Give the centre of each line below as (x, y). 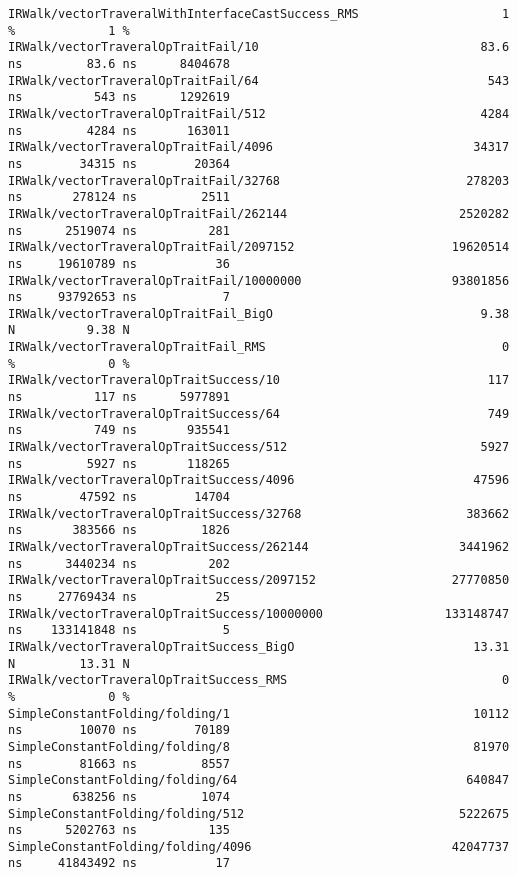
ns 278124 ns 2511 (119, 197)
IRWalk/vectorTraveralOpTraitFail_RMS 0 (259, 347)
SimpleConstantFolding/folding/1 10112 (259, 713)
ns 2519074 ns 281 (119, 230)
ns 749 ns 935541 (119, 430)
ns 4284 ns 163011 (119, 130)
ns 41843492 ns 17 (119, 863)
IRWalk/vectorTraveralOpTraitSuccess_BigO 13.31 (259, 646)
